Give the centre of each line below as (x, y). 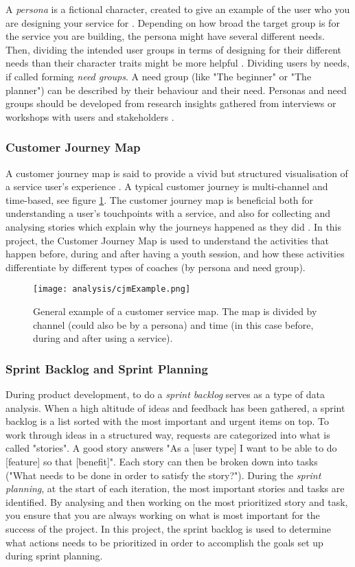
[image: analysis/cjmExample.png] (112, 289)
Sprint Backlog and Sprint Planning (107, 368)
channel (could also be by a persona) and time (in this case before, (173, 324)
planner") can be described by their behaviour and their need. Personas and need (176, 90)
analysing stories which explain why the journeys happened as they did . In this (174, 226)
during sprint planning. (54, 556)
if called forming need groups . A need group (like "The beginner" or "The (159, 76)
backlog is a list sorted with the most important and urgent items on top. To (168, 421)
